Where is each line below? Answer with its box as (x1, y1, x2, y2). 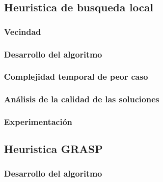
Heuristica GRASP (4, 141, 103, 156)
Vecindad (4, 25, 41, 37)
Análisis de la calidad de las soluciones (4, 93, 160, 105)
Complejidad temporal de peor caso (4, 70, 148, 83)
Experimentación (4, 116, 72, 128)
